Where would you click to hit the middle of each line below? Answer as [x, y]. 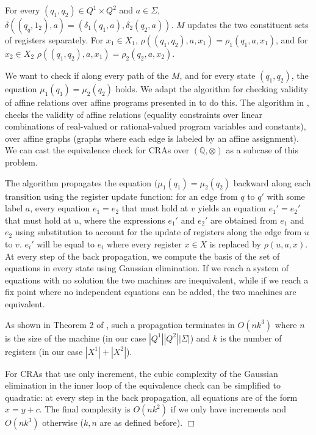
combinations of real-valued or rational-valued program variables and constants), [156, 126]
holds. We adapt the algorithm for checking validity [212, 89]
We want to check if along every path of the [87, 75]
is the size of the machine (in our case [76, 338]
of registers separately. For [54, 40]
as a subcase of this [262, 150]
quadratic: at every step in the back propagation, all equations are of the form [151, 397]
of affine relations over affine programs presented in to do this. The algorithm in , [157, 102]
